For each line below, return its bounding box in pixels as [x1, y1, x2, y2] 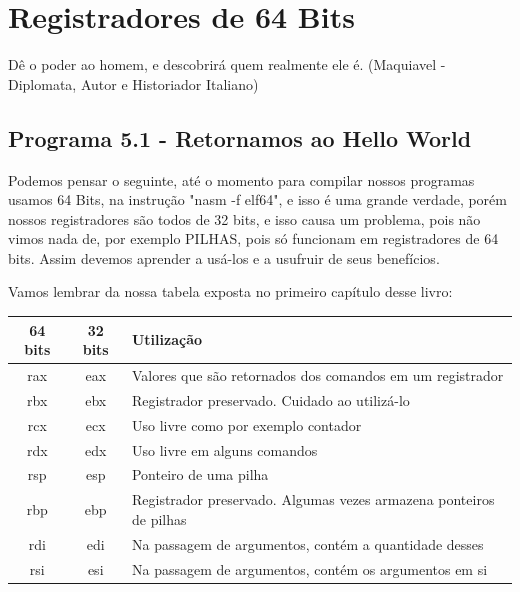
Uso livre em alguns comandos [131, 439, 318, 460]
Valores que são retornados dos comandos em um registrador [131, 365, 504, 386]
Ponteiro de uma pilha [131, 464, 269, 485]
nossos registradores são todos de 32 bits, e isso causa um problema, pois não [8, 208, 481, 229]
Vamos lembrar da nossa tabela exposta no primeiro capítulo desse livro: [8, 281, 453, 302]
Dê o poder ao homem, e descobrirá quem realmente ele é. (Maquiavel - [8, 54, 446, 75]
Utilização [131, 329, 203, 350]
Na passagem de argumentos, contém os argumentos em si [131, 558, 488, 579]
